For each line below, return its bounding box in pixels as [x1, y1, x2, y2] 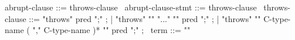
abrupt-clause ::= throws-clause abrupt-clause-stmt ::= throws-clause [5, 1, 257, 13]
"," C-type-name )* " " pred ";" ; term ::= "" [32, 24, 191, 36]
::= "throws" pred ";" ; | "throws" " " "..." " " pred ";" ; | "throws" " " [29, 12, 261, 24]
